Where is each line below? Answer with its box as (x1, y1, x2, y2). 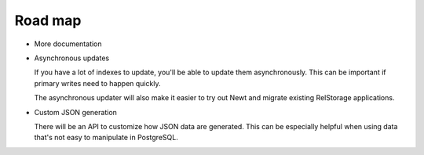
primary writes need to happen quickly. (34, 78, 161, 88)
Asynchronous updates (34, 53, 110, 63)
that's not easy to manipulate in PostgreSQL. (34, 133, 178, 142)
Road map (14, 12, 82, 29)
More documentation (34, 39, 102, 49)
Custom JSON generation (34, 107, 118, 117)
